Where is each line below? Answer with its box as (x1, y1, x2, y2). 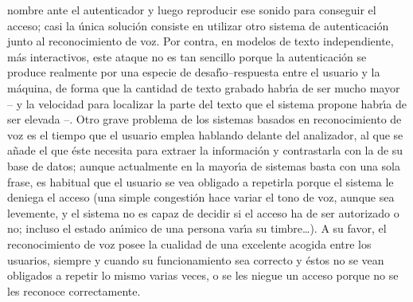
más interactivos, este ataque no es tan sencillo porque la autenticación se (7, 48, 367, 65)
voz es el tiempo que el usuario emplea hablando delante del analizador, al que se (7, 126, 403, 143)
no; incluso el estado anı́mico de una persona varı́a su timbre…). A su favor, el (7, 220, 387, 237)
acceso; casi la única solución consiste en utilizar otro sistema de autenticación (7, 17, 389, 33)
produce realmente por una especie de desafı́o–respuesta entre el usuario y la (7, 64, 380, 80)
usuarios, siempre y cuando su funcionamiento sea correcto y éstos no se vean (7, 251, 384, 268)
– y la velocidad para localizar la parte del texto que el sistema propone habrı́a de (7, 95, 407, 112)
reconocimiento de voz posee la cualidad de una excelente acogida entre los (7, 235, 372, 252)
